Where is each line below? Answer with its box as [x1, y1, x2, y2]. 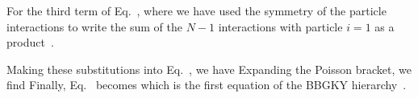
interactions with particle [218, 18, 343, 35]
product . [6, 34, 54, 51]
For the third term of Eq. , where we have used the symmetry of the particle [6, 2, 387, 18]
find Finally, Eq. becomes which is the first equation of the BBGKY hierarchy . [6, 76, 407, 93]
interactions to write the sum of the [6, 18, 182, 35]
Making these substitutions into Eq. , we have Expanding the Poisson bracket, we [6, 60, 412, 77]
